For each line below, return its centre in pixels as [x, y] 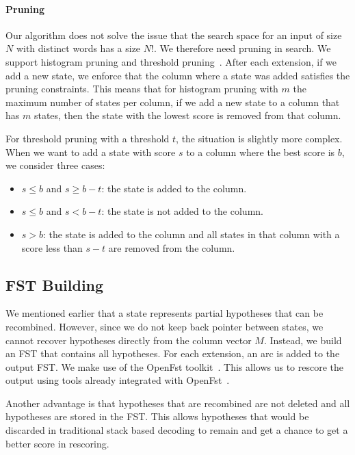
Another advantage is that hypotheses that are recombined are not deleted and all [178, 403]
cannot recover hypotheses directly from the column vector [129, 340]
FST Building [55, 284]
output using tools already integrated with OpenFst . [118, 380]
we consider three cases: [55, 165]
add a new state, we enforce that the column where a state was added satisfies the [178, 75]
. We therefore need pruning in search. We [242, 48]
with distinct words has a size [78, 48]
